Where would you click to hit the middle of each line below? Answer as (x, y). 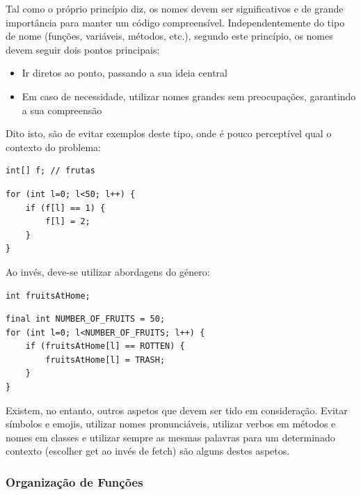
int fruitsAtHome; (48, 296)
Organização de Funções (74, 481)
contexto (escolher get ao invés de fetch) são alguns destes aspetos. (148, 451)
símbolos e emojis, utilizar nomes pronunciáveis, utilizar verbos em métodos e (171, 424)
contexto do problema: (53, 147)
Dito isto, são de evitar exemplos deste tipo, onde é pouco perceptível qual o (169, 133)
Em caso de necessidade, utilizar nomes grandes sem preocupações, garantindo (189, 96)
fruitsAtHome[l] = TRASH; (105, 360)
